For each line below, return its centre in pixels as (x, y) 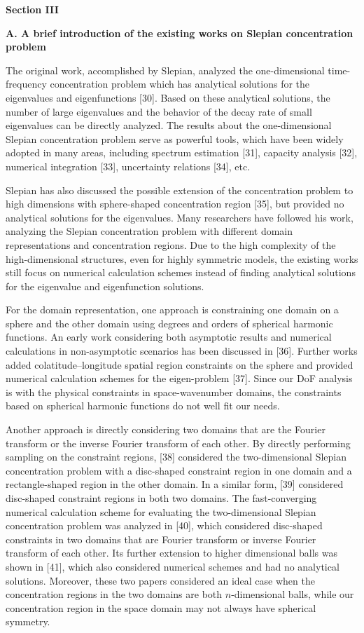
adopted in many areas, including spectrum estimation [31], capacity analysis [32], (182, 152)
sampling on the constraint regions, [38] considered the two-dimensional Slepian (176, 457)
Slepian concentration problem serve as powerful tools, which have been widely (175, 138)
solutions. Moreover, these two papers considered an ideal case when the (160, 580)
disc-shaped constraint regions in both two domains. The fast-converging (161, 498)
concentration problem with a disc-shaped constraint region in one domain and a (179, 470)
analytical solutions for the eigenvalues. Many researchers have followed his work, (180, 217)
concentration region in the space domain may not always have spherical (161, 607)
